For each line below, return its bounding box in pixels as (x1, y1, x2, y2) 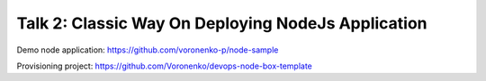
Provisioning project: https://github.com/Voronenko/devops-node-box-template (16, 61, 312, 71)
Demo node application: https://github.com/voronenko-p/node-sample (16, 45, 279, 55)
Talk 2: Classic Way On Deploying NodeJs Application (16, 13, 427, 33)
